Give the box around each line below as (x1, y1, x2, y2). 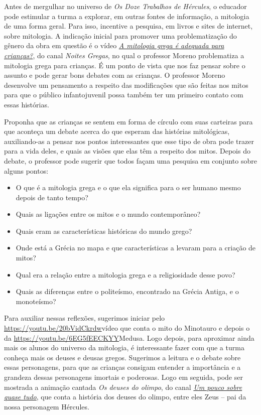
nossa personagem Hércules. (4, 401, 89, 411)
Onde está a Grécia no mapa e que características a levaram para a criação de (16, 242, 256, 253)
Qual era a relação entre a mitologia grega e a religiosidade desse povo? (16, 269, 235, 280)
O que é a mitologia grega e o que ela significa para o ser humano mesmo (16, 182, 241, 193)
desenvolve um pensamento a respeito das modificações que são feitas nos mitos (4, 79, 248, 90)
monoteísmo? (16, 296, 56, 306)
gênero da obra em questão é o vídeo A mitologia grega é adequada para (4, 40, 224, 51)
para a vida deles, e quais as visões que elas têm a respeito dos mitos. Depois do (4, 146, 250, 156)
